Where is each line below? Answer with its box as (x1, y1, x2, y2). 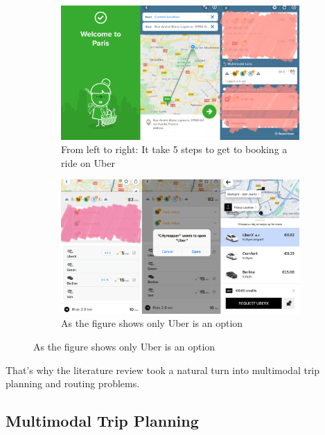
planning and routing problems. (6, 376, 140, 391)
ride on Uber (61, 155, 115, 170)
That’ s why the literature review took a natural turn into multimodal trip (6, 362, 320, 377)
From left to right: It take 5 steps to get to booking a (61, 142, 288, 157)
